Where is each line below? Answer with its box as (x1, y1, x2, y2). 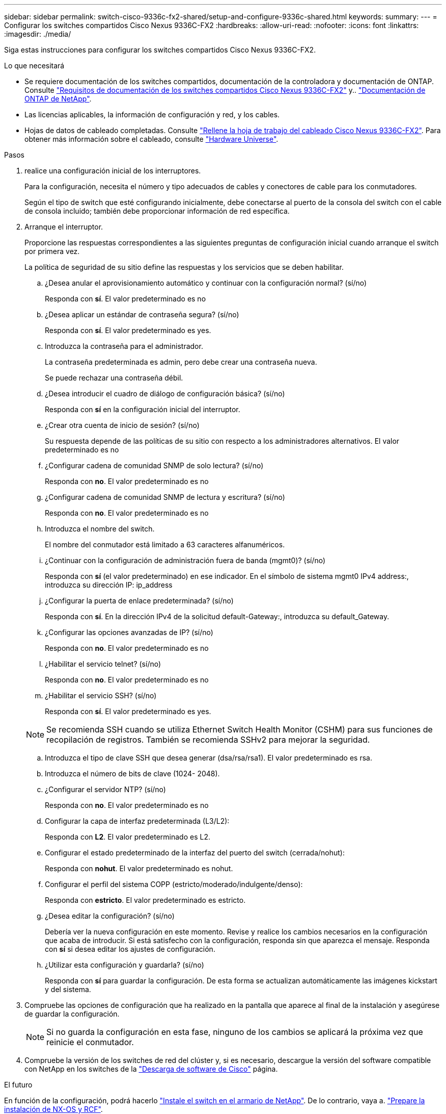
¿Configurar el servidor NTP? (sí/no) (45, 785, 166, 794)
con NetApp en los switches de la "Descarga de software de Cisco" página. (24, 1065, 278, 1073)
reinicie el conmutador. (46, 1037, 134, 1047)
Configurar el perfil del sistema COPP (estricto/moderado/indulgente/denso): (45, 880, 303, 889)
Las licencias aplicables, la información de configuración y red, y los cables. (24, 110, 280, 119)
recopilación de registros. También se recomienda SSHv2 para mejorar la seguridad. (46, 735, 370, 745)
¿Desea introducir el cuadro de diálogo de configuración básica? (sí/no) (45, 389, 285, 398)
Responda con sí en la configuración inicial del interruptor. (45, 405, 240, 414)
